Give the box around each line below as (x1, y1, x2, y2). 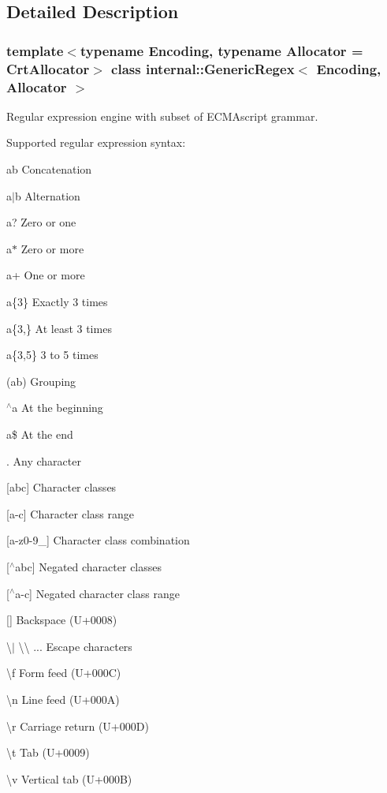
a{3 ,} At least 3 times (6, 320, 112, 336)
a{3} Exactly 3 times (6, 294, 108, 309)
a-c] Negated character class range (15, 585, 180, 601)
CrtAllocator (6, 58, 90, 78)
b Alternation (14, 187, 80, 204)
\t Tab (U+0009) (6, 744, 90, 761)
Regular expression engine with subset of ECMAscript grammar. (6, 107, 318, 124)
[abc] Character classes (6, 479, 117, 496)
